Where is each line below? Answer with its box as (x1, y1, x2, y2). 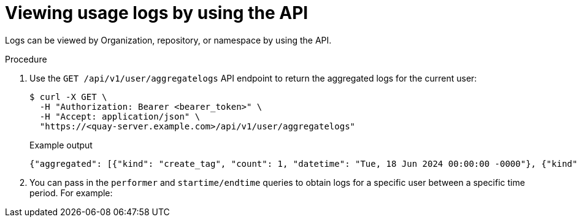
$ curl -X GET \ (29, 91, 107, 102)
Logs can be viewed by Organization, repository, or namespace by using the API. (5, 34, 332, 45)
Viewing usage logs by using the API (5, 2, 309, 23)
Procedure (5, 53, 47, 64)
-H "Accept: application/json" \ (39, 111, 201, 121)
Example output (29, 139, 93, 150)
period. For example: (29, 187, 113, 198)
